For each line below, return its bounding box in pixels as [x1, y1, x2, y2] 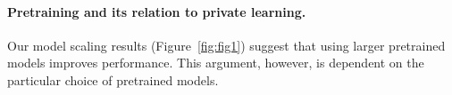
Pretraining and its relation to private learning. [7, 2, 306, 20]
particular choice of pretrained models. [7, 70, 219, 89]
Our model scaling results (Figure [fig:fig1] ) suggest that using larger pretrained [7, 36, 446, 54]
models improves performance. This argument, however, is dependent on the [7, 53, 424, 72]
